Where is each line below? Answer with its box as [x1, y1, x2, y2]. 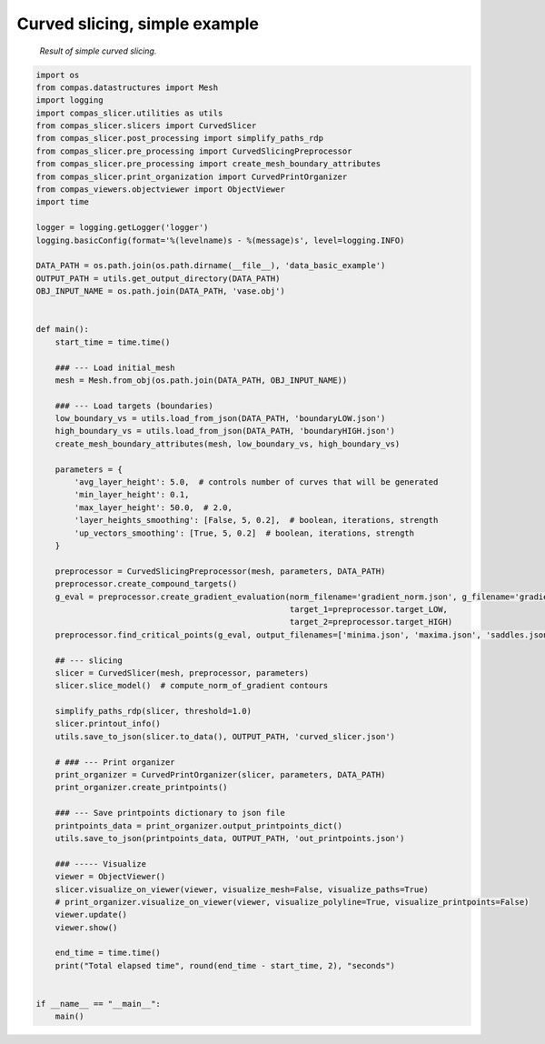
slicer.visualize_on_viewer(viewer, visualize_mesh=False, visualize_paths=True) [54, 884, 429, 895]
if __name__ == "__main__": [35, 999, 161, 1009]
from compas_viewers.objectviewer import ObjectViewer [35, 185, 285, 195]
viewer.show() [54, 922, 118, 932]
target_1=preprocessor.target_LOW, [289, 604, 449, 614]
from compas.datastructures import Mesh [35, 82, 218, 93]
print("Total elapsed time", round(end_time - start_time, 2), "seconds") [54, 960, 395, 970]
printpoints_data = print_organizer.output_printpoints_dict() [54, 820, 343, 831]
